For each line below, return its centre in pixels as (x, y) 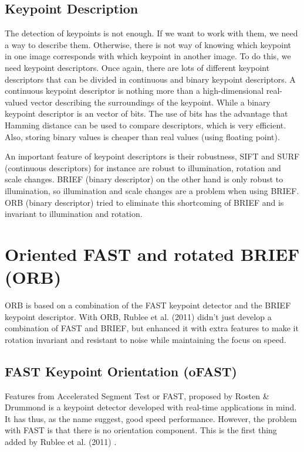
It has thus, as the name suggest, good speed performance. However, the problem (151, 418)
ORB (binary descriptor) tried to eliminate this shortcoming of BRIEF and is (144, 202)
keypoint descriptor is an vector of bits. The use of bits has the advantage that (146, 113)
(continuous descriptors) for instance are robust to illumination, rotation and (143, 167)
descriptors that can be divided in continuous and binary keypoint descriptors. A (150, 79)
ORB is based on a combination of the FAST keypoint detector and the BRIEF (148, 305)
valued (16, 102)
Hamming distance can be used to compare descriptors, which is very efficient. (146, 125)
